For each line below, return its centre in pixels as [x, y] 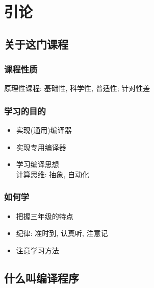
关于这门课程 [36, 44]
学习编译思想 [37, 164]
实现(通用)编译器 [44, 130]
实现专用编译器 [41, 147]
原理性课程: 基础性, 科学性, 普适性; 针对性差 [77, 88]
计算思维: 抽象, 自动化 [53, 174]
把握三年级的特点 [45, 216]
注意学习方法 [37, 250]
